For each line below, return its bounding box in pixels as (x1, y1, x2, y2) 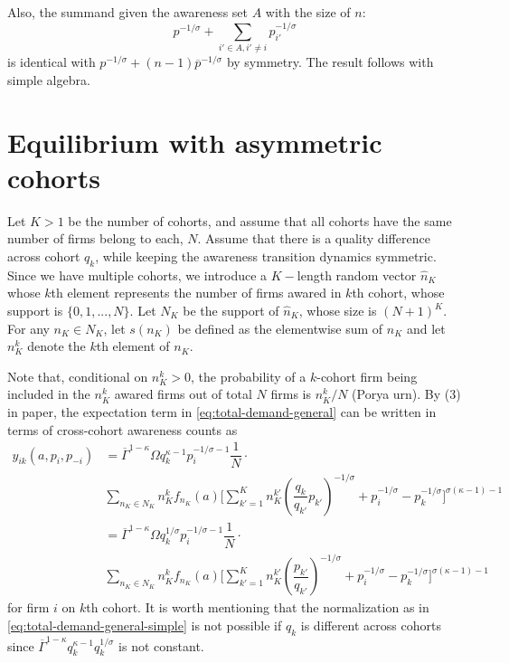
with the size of (265, 3, 351, 21)
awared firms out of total (114, 384, 252, 403)
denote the (27, 336, 86, 355)
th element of (96, 336, 170, 355)
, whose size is (298, 301, 377, 320)
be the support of (183, 301, 279, 320)
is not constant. (118, 636, 204, 655)
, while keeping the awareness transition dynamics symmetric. (95, 247, 437, 266)
